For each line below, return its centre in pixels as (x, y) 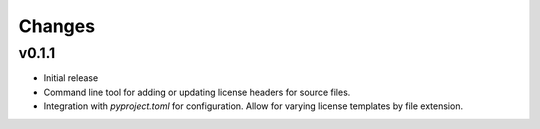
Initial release (71, 78)
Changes (56, 26)
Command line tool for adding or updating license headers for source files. (197, 92)
